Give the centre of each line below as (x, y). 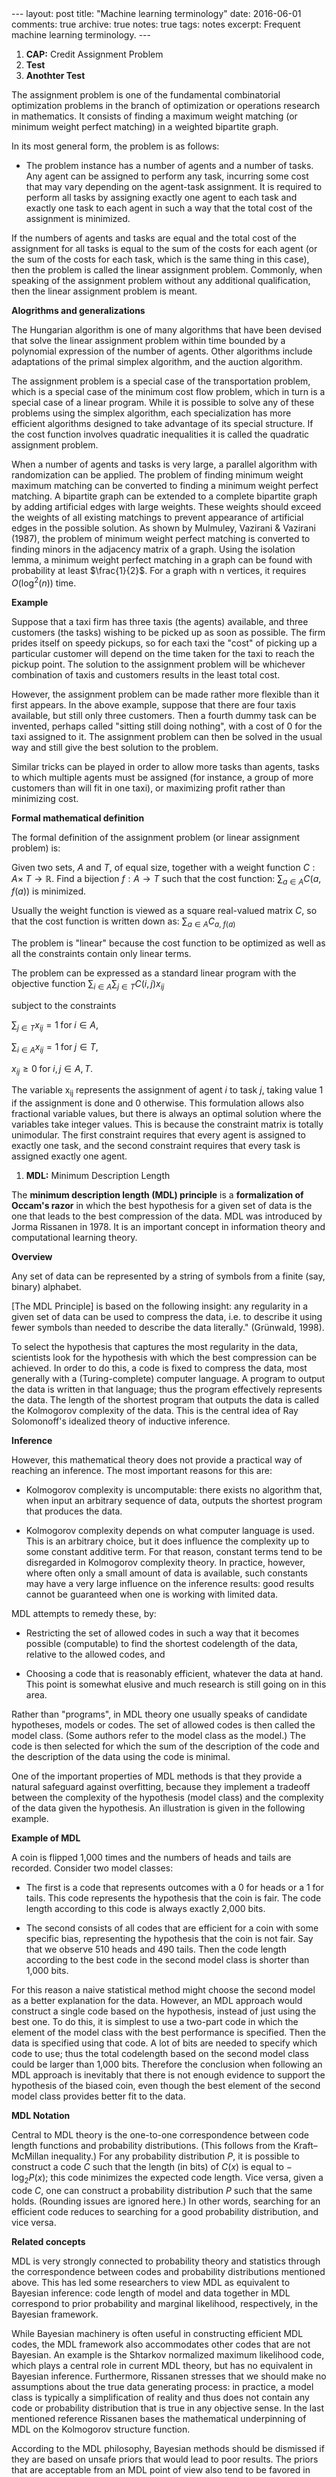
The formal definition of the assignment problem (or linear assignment (156, 837)
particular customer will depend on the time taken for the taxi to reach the (163, 653)
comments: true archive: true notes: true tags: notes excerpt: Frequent (156, 24)
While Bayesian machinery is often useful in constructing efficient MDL (157, 2334)
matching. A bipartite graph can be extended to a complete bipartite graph (164, 496)
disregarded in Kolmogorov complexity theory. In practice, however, (165, 1563)
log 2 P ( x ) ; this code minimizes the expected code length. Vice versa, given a (167, 2179)
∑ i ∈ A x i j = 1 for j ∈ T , (55, 1047)
